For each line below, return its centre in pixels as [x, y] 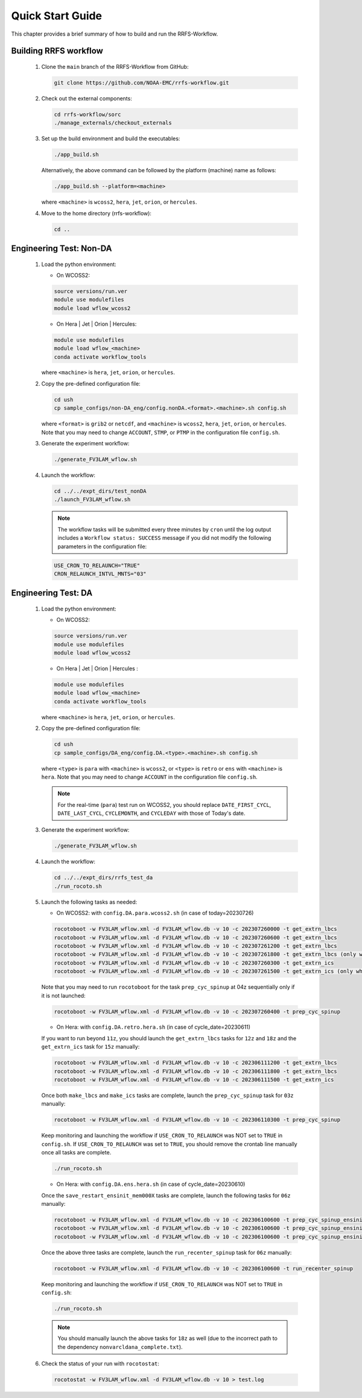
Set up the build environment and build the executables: [111, 138]
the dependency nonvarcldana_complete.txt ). [120, 1347]
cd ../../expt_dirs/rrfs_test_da [103, 878]
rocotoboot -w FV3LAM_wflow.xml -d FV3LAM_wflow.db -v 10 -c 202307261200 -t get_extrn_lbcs [195, 946]
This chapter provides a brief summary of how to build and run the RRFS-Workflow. [115, 34]
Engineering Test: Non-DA [62, 248]
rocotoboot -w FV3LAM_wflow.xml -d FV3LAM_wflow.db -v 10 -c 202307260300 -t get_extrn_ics [194, 963]
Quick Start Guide [57, 16]
